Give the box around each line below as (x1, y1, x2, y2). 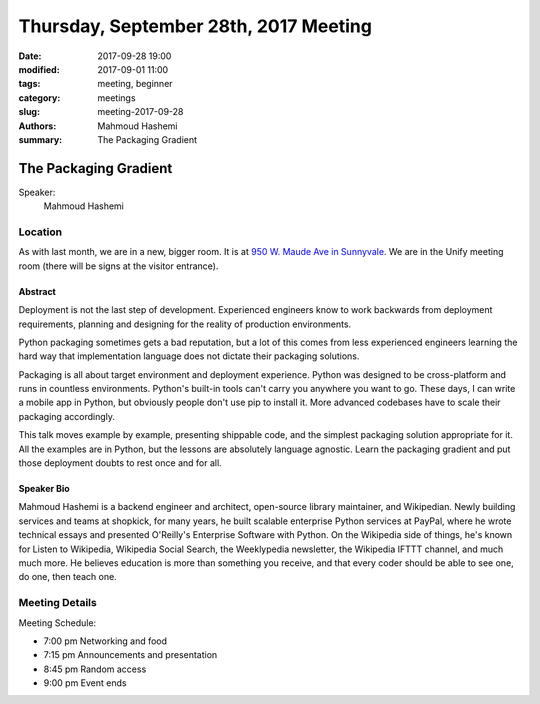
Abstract (18, 285, 57, 297)
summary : (18, 133, 63, 145)
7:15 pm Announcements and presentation (43, 649, 218, 661)
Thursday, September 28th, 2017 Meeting (18, 15, 372, 37)
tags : (18, 78, 41, 90)
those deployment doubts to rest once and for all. (18, 457, 222, 469)
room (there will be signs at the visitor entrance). (18, 260, 219, 272)
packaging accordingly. (18, 410, 115, 422)
